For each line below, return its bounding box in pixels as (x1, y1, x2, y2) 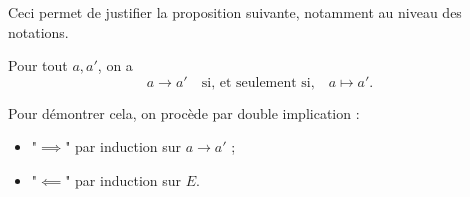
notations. (8, 21, 69, 42)
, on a (97, 55, 133, 76)
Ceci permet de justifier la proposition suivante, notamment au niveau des (8, 2, 462, 22)
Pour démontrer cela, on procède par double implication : (8, 102, 360, 123)
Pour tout (8, 55, 68, 76)
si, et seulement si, (201, 75, 315, 90)
